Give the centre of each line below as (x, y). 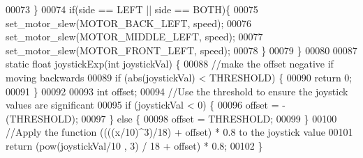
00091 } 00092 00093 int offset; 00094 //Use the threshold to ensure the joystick (177, 91)
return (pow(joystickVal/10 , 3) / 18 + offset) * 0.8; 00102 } (134, 145)
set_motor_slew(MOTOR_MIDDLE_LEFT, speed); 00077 (134, 37)
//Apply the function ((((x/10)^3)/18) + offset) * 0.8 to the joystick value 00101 (179, 132)
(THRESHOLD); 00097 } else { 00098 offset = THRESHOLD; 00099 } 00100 (171, 118)
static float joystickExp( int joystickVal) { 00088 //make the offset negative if (170, 64)
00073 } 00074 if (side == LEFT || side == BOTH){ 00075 (132, 9)
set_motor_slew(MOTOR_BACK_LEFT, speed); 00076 (129, 23)
